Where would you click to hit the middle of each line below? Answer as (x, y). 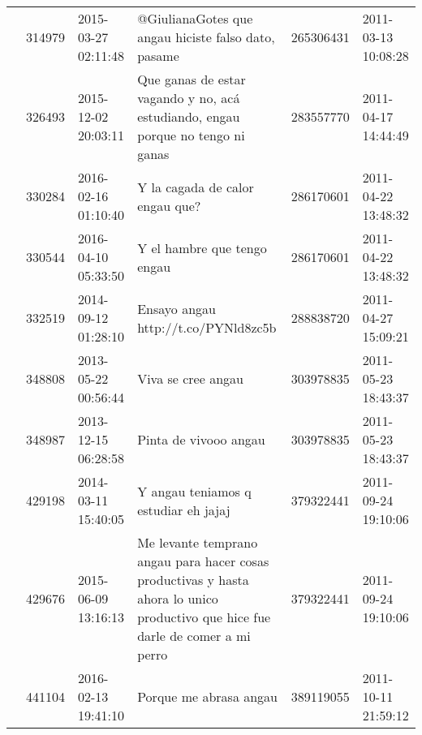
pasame (158, 56)
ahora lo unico (178, 598)
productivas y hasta (193, 580)
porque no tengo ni (191, 135)
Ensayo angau (177, 308)
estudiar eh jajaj (184, 509)
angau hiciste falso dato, (206, 37)
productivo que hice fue (204, 617)
